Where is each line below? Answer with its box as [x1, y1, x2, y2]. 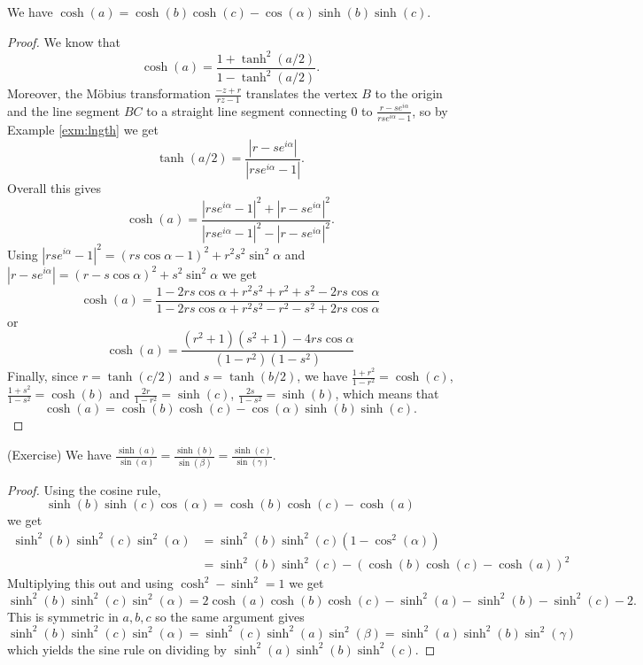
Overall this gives [7, 178, 101, 197]
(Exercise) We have [7, 445, 112, 464]
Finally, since [7, 367, 79, 385]
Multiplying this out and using [7, 574, 174, 592]
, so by [412, 101, 448, 120]
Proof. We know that [7, 32, 120, 50]
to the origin [375, 84, 443, 103]
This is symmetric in [7, 607, 119, 625]
